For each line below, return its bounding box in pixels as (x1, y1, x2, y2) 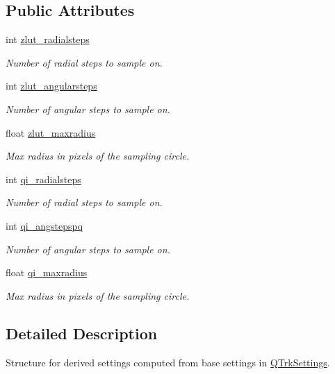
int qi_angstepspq (6, 218, 83, 232)
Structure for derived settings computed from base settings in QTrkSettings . (6, 355, 330, 369)
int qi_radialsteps (6, 171, 81, 186)
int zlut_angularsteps (6, 78, 97, 93)
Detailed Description (6, 322, 158, 343)
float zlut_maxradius (6, 125, 96, 139)
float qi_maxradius (6, 265, 88, 280)
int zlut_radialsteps (6, 32, 90, 46)
